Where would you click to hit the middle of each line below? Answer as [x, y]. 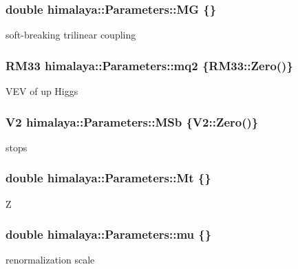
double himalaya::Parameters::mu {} [109, 234]
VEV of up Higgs [42, 91]
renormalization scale [50, 260]
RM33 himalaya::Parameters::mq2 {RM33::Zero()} [149, 65]
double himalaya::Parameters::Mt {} [108, 178]
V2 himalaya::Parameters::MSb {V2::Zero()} [132, 121]
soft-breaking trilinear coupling [71, 35]
